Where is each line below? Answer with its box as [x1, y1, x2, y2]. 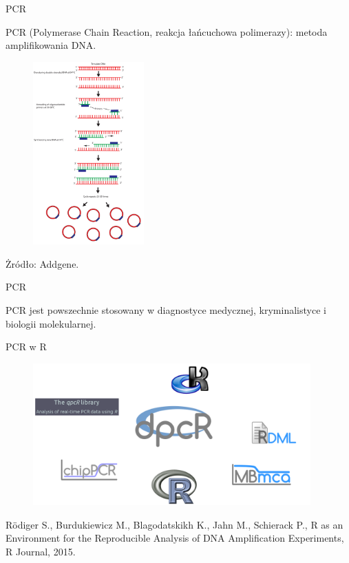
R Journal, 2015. [6, 544, 76, 558]
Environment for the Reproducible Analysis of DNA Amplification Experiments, [6, 531, 344, 545]
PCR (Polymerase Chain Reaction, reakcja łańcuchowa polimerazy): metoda [6, 24, 328, 39]
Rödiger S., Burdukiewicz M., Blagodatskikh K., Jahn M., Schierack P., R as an [6, 517, 343, 531]
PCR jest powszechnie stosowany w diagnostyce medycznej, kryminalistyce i [6, 303, 326, 317]
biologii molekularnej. [6, 316, 96, 330]
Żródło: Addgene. [6, 256, 79, 270]
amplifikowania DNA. [6, 38, 96, 52]
